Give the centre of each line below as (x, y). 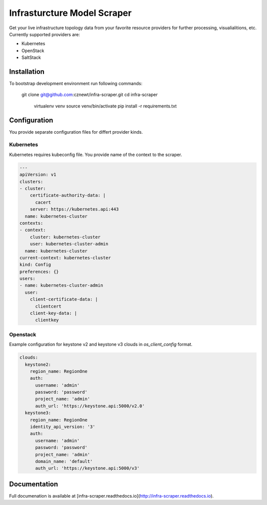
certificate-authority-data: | (68, 195)
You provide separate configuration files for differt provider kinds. (76, 132)
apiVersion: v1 (38, 175)
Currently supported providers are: (44, 34)
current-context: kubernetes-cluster (65, 258)
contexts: (31, 223)
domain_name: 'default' (64, 461)
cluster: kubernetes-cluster (65, 237)
